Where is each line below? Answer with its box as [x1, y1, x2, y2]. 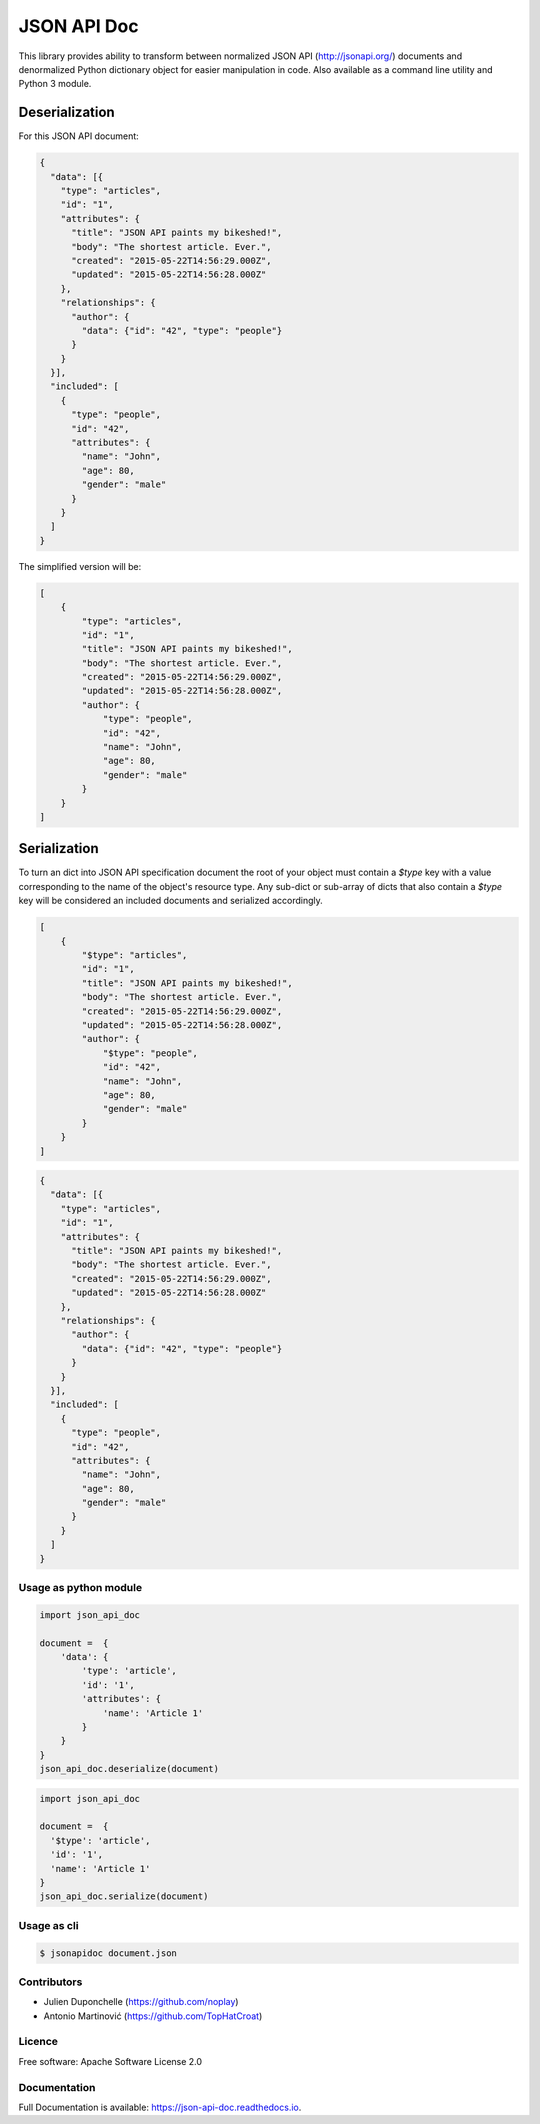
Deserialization [18, 104, 115, 121]
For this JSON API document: [18, 130, 139, 142]
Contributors [18, 1975, 83, 1989]
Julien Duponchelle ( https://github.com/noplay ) [43, 1996, 239, 2008]
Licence [18, 2035, 59, 2049]
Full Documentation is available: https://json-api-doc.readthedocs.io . [18, 2101, 302, 2113]
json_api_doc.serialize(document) [39, 1891, 209, 1902]
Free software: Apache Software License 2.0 [18, 2055, 203, 2067]
